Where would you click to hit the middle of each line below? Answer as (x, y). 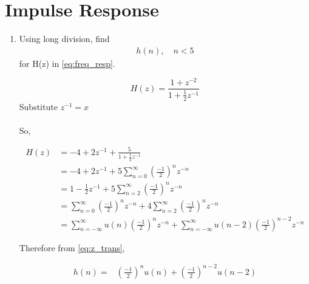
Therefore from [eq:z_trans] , (72, 247)
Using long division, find (64, 39)
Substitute (38, 106)
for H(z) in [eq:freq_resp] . (67, 63)
